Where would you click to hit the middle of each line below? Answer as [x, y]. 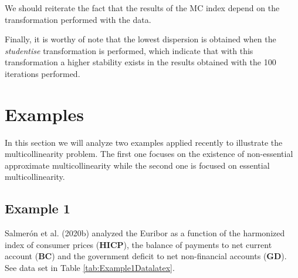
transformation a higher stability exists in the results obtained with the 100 [140, 62]
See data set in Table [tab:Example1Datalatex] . [90, 268]
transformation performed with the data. [78, 19]
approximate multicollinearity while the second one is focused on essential [137, 165]
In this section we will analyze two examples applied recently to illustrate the [144, 142]
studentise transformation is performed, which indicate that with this [129, 50]
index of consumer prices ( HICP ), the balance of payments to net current [138, 244]
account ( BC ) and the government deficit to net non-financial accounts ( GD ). [146, 256]
